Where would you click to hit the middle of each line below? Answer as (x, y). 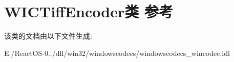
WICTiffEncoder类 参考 (89, 11)
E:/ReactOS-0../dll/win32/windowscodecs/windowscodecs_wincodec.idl (117, 53)
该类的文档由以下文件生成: (48, 36)
